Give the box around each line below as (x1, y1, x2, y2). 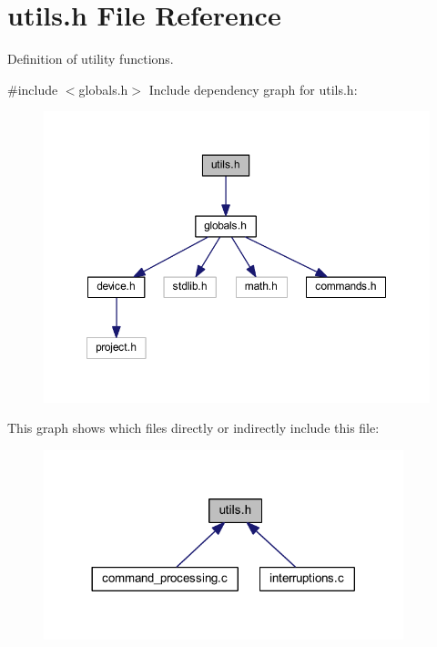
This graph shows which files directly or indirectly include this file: (7, 418, 380, 437)
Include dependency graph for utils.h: (148, 79, 358, 98)
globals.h (78, 79, 128, 98)
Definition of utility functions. (7, 49, 174, 68)
